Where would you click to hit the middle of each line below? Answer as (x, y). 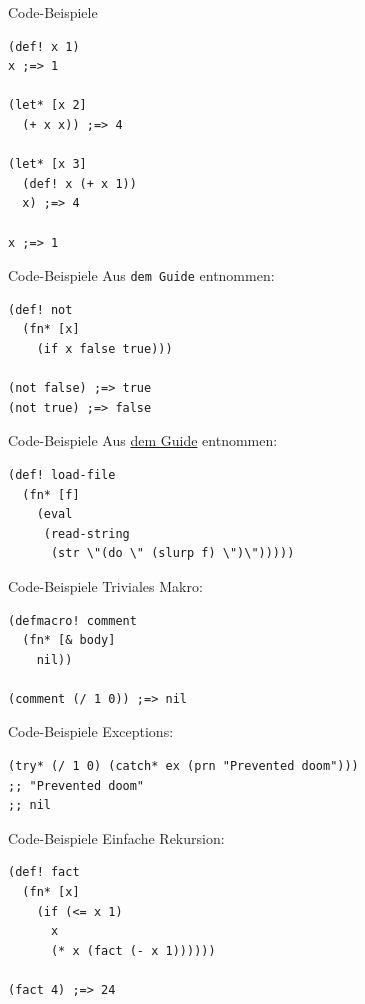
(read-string (86, 533)
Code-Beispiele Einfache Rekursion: (116, 837)
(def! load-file (62, 474)
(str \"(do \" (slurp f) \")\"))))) (172, 553)
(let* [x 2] (47, 105)
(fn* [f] (51, 494)
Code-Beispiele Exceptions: (91, 731)
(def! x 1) (44, 46)
